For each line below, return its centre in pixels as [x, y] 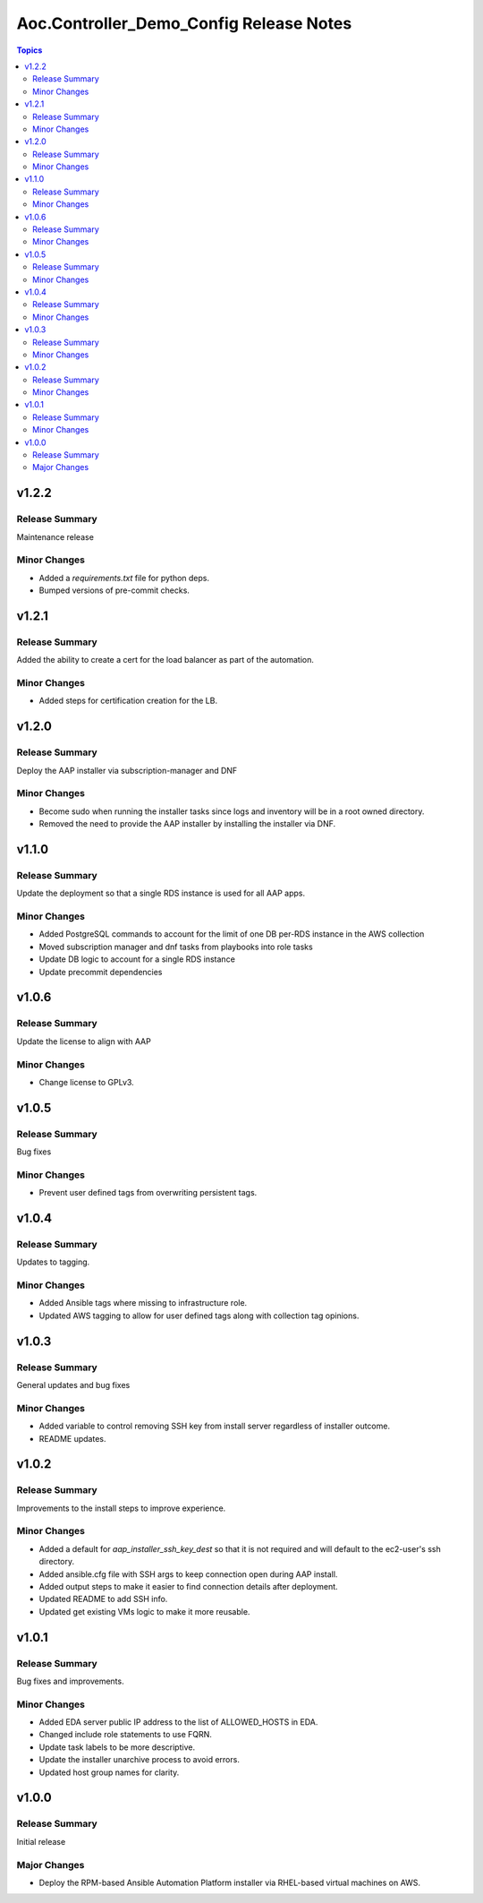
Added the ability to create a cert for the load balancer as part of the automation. [165, 660]
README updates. [72, 1438]
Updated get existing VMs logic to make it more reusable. [144, 1611]
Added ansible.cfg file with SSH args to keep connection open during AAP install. [188, 1574]
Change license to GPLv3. [86, 1082]
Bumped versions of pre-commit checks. [114, 590]
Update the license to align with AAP [84, 1041]
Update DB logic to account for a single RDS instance [137, 959]
